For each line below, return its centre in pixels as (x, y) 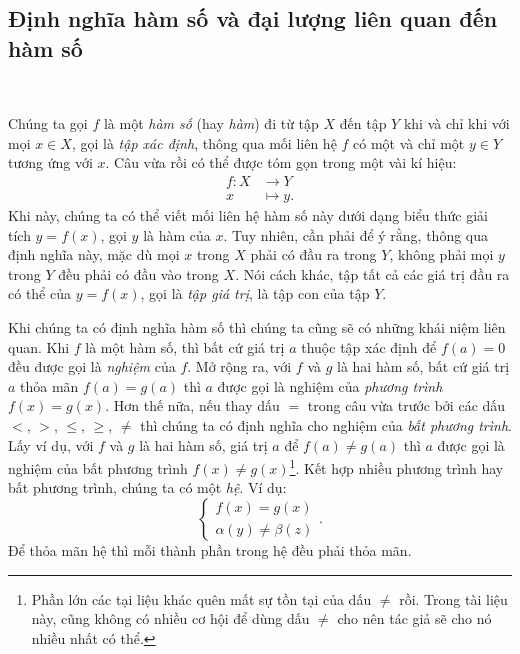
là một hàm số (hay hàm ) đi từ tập (211, 123)
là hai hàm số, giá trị (203, 444)
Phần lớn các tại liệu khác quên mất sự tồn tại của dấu (201, 598)
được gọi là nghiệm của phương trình (330, 385)
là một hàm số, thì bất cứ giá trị (185, 346)
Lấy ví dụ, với (51, 444)
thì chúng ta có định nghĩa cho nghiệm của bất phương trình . (326, 424)
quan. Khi (39, 346)
